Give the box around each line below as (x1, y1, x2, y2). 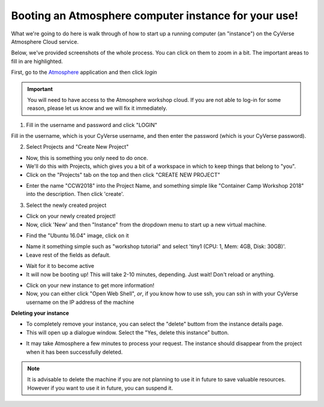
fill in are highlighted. (11, 58, 63, 65)
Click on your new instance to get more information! (26, 282, 155, 289)
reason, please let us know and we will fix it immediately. (27, 105, 167, 112)
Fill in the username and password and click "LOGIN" (26, 121, 157, 128)
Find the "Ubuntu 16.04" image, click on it (26, 231, 129, 239)
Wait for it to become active (26, 263, 94, 270)
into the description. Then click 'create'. (26, 191, 124, 198)
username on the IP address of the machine (26, 299, 134, 306)
